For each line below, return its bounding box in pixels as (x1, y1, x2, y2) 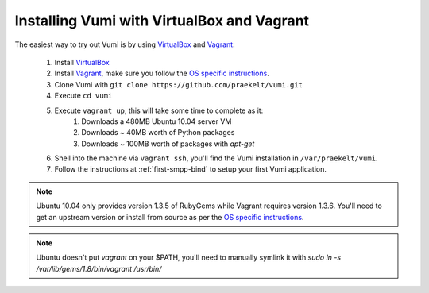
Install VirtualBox (54, 57, 110, 67)
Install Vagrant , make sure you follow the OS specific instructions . (54, 68, 269, 79)
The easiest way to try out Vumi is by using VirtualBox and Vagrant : (14, 40, 235, 49)
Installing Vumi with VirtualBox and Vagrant (14, 12, 310, 29)
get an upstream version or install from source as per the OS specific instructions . (36, 212, 304, 222)
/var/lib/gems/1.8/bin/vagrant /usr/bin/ (36, 264, 162, 273)
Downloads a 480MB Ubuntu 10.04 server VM (81, 116, 232, 126)
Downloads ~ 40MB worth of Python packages (81, 128, 235, 137)
